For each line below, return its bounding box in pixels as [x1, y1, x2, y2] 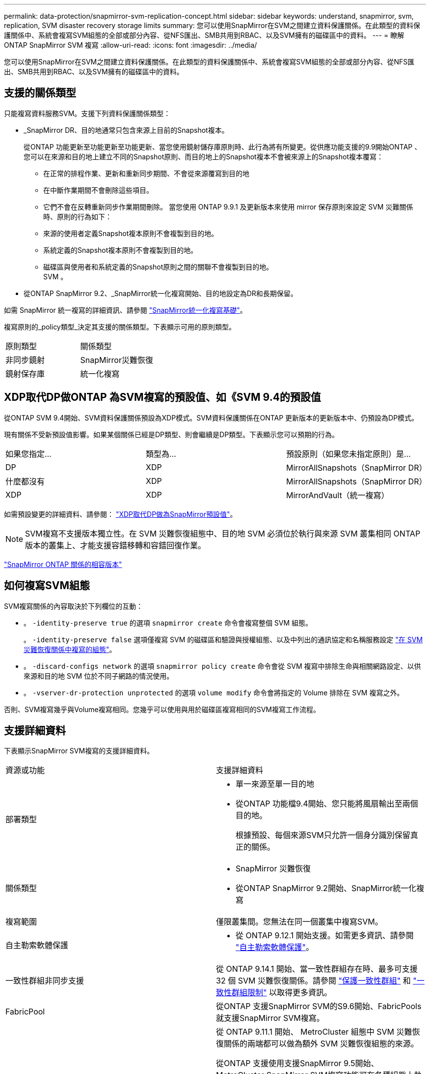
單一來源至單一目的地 [236, 779, 315, 789]
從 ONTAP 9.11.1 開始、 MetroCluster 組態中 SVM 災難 [216, 1027, 412, 1037]
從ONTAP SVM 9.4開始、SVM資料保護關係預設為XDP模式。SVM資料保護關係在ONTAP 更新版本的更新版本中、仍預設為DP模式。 [4, 413, 419, 422]
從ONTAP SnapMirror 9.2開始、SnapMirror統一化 [236, 883, 417, 894]
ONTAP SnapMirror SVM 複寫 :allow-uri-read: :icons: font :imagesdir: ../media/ [4, 41, 257, 49]
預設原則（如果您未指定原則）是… [286, 448, 411, 459]
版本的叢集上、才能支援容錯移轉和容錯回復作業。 [25, 540, 206, 550]
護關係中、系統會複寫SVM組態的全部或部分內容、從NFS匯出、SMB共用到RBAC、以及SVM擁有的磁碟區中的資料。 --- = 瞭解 [4, 31, 404, 39]
